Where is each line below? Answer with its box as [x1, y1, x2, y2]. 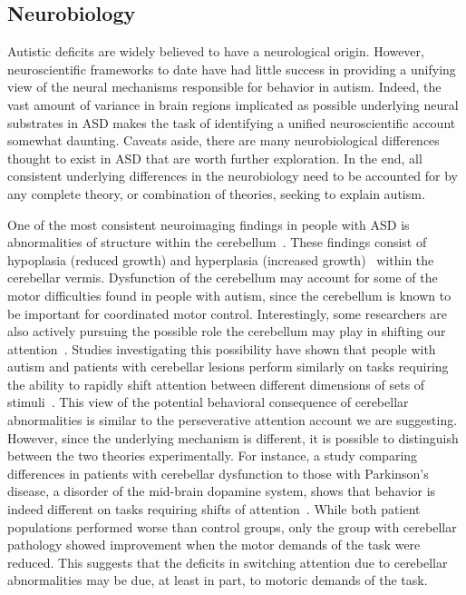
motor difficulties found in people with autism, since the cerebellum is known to [7, 285, 451, 304]
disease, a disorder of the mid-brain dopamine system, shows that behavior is [7, 481, 436, 501]
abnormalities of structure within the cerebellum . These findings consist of [7, 233, 427, 252]
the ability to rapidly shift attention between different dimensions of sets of [7, 374, 425, 393]
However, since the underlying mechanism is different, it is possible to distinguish [7, 428, 459, 447]
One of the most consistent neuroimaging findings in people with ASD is [7, 214, 410, 233]
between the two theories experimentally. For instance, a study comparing [7, 446, 418, 465]
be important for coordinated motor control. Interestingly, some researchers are [7, 303, 447, 322]
